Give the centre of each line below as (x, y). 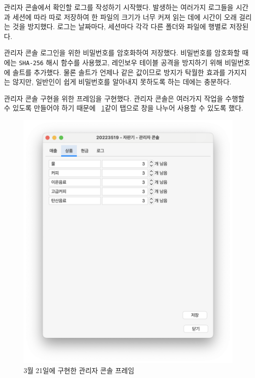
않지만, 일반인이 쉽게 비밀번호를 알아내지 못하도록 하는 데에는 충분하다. (122, 82)
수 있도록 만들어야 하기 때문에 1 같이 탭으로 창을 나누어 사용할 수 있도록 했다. (124, 108)
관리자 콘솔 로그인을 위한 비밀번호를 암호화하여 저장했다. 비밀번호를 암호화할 (122, 53)
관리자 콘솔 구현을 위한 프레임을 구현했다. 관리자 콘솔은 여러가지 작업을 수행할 (124, 98)
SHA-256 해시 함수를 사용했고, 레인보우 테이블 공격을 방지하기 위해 (121, 62)
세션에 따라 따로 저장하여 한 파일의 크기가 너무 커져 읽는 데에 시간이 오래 (125, 17)
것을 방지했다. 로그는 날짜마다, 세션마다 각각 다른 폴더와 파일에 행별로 (120, 26)
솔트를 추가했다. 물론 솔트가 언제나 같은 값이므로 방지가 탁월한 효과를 (119, 72)
